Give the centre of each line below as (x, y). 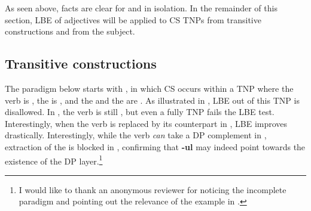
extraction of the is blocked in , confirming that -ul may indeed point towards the (155, 146)
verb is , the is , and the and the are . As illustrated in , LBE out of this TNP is (152, 100)
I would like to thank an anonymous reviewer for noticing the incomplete (153, 189)
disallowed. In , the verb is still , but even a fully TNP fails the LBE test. (140, 112)
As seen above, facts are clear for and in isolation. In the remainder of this (141, 8)
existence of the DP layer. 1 (54, 160)
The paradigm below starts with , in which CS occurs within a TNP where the (149, 88)
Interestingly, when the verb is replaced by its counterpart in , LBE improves (146, 123)
